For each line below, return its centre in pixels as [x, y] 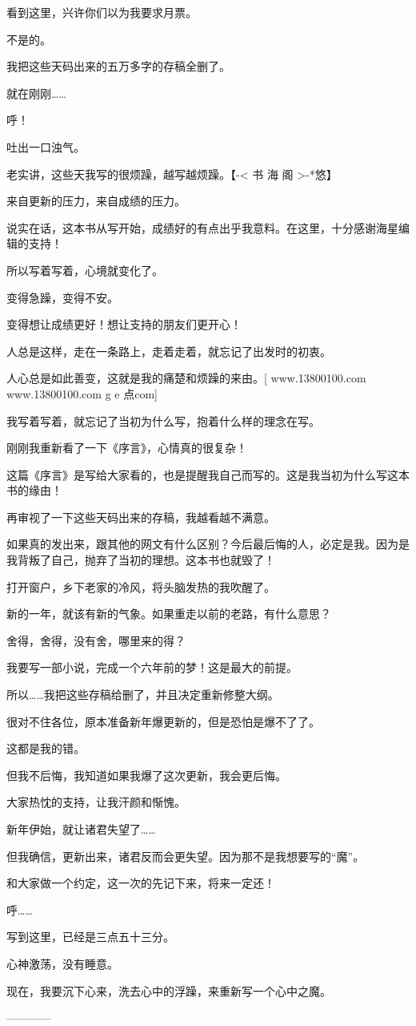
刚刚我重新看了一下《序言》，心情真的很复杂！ [127, 448]
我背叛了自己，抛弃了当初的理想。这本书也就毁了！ [141, 560]
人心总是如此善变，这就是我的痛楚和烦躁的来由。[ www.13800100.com [186, 378]
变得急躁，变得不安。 [62, 297]
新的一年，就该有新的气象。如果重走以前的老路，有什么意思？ [169, 614]
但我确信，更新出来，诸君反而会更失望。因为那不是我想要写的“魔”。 [186, 856]
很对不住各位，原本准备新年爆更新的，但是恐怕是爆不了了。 [163, 721]
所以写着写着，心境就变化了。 [85, 270]
